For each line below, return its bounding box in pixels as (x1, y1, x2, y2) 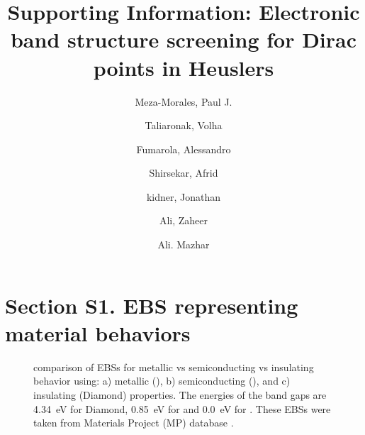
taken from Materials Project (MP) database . (33, 415, 234, 430)
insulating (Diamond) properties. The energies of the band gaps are (33, 387, 327, 402)
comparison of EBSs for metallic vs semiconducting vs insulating (33, 359, 314, 374)
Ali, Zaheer (159, 213, 208, 228)
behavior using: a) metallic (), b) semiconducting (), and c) (33, 373, 291, 388)
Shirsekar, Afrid (149, 165, 218, 180)
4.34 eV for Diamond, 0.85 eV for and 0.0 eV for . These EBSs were (33, 401, 331, 416)
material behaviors (5, 318, 191, 347)
